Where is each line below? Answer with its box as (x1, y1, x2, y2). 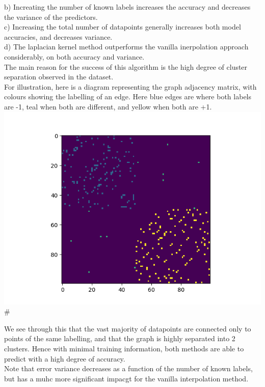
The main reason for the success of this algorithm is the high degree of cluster (4, 61, 248, 72)
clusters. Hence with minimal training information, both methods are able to (4, 343, 244, 353)
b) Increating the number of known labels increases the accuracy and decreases (4, 2, 251, 12)
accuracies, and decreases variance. (4, 31, 113, 42)
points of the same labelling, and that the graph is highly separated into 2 (4, 333, 235, 344)
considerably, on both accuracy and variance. (4, 51, 145, 62)
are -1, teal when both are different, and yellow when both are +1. (4, 101, 212, 112)
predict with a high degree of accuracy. (4, 353, 125, 364)
